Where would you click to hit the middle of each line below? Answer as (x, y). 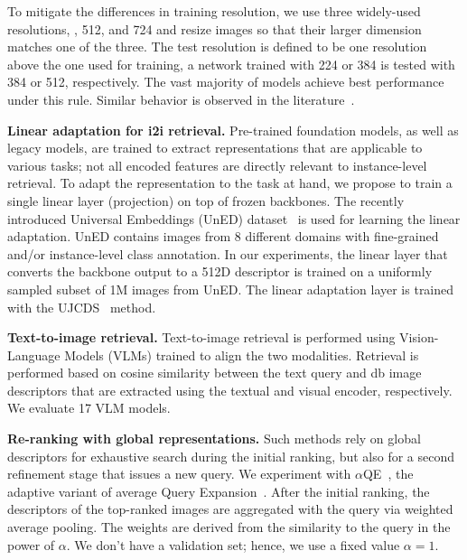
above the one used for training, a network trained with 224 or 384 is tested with (231, 64)
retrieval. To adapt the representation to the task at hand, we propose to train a (230, 183)
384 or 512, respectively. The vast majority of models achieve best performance (226, 82)
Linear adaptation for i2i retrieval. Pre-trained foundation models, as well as (233, 130)
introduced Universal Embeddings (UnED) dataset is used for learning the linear (234, 218)
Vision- (419, 337)
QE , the (388, 474)
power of (31, 544)
